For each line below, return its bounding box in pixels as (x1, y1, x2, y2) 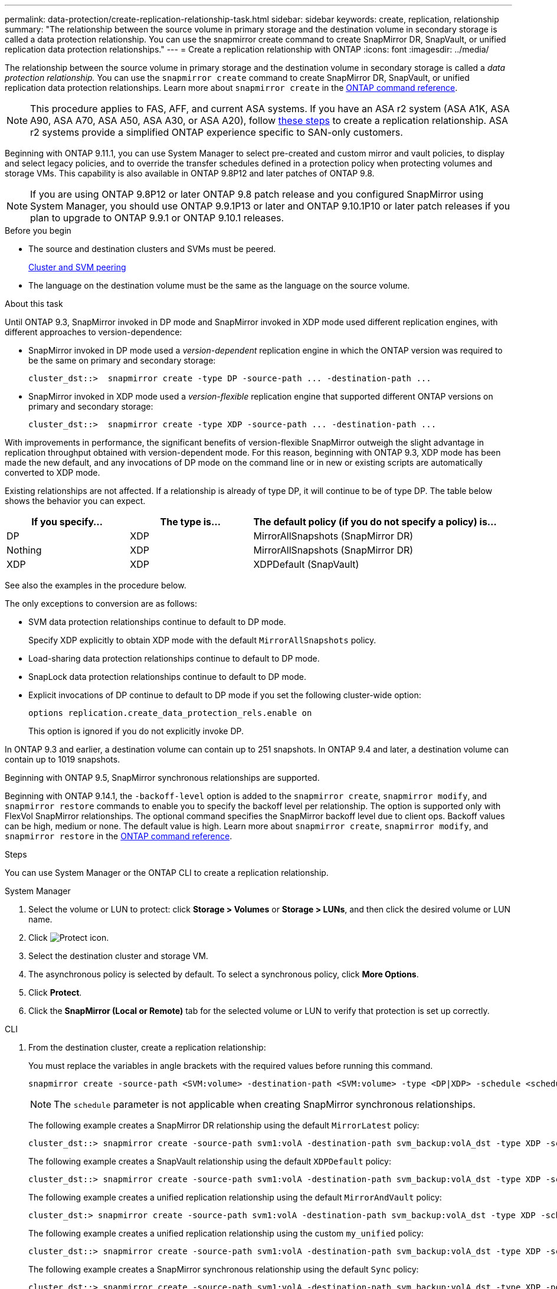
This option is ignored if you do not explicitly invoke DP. (28, 726, 244, 736)
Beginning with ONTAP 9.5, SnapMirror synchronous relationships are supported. (5, 773, 320, 783)
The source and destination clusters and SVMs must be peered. (28, 244, 276, 254)
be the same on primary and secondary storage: (28, 355, 216, 365)
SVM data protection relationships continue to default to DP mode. (28, 617, 286, 627)
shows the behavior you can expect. (5, 496, 146, 506)
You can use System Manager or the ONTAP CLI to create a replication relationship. (5, 868, 329, 878)
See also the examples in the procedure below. (5, 580, 186, 590)
